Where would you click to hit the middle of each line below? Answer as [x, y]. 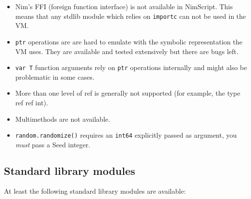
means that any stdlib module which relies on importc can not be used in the [131, 16]
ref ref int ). [32, 102]
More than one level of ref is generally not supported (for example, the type [128, 93]
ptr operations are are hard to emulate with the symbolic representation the [129, 41]
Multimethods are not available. [63, 119]
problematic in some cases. [55, 77]
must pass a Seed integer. [53, 144]
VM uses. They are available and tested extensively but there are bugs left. [127, 51]
